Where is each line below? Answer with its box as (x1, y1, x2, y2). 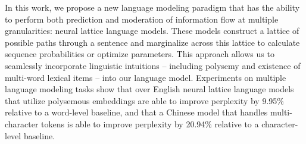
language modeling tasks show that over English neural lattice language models (5, 83, 294, 95)
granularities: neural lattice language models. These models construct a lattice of (5, 24, 299, 37)
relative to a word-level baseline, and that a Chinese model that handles (5, 106, 268, 118)
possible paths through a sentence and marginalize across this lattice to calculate (5, 36, 300, 48)
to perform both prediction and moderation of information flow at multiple (5, 12, 279, 25)
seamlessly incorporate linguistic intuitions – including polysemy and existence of (5, 59, 301, 71)
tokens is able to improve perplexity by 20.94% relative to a (41, 117, 259, 130)
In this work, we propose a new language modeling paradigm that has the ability (5, 1, 300, 13)
